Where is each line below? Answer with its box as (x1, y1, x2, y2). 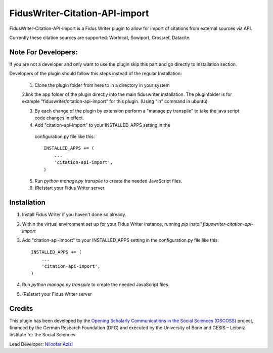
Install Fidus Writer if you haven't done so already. (22, 211, 126, 218)
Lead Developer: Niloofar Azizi (9, 341, 73, 347)
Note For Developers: (9, 48, 78, 56)
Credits (9, 304, 33, 313)
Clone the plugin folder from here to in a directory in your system (34, 82, 170, 88)
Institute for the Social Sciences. (9, 332, 77, 338)
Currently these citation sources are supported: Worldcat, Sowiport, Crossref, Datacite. (9, 34, 191, 41)
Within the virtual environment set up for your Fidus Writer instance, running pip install (22, 221, 202, 227)
